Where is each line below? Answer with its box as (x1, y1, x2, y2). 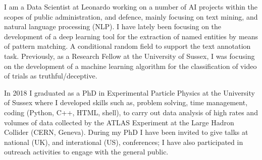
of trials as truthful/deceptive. (4, 70, 97, 81)
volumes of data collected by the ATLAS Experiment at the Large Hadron (4, 117, 234, 127)
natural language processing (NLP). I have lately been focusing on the (4, 21, 222, 32)
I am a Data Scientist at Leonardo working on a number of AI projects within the (4, 2, 257, 12)
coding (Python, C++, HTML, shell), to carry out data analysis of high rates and (4, 107, 258, 117)
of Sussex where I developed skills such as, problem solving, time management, (4, 97, 248, 108)
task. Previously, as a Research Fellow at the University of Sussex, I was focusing (4, 50, 255, 61)
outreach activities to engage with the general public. (4, 146, 169, 157)
